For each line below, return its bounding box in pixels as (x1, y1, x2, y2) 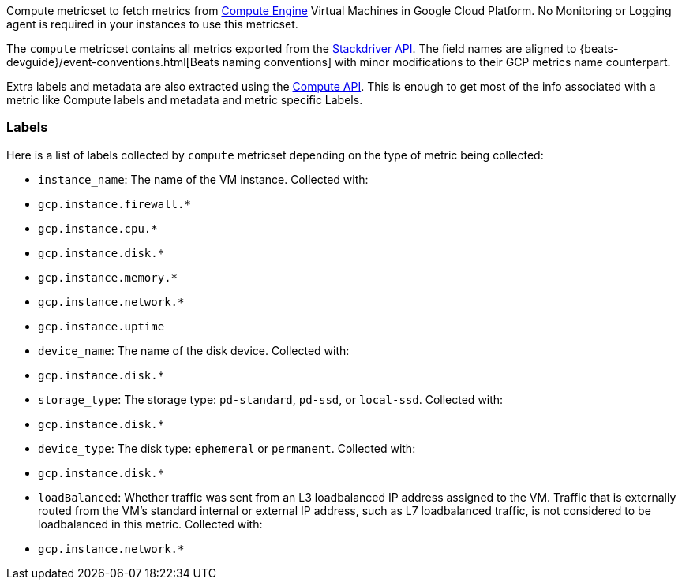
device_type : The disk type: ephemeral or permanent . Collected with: (38, 441, 416, 455)
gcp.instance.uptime (38, 319, 165, 333)
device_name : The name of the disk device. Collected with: (38, 343, 350, 357)
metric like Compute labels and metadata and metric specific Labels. (6, 93, 363, 106)
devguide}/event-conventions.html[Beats (6, 55, 219, 69)
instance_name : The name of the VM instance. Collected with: (38, 172, 369, 186)
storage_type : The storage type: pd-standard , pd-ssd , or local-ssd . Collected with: (38, 392, 504, 406)
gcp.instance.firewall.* (38, 197, 191, 211)
